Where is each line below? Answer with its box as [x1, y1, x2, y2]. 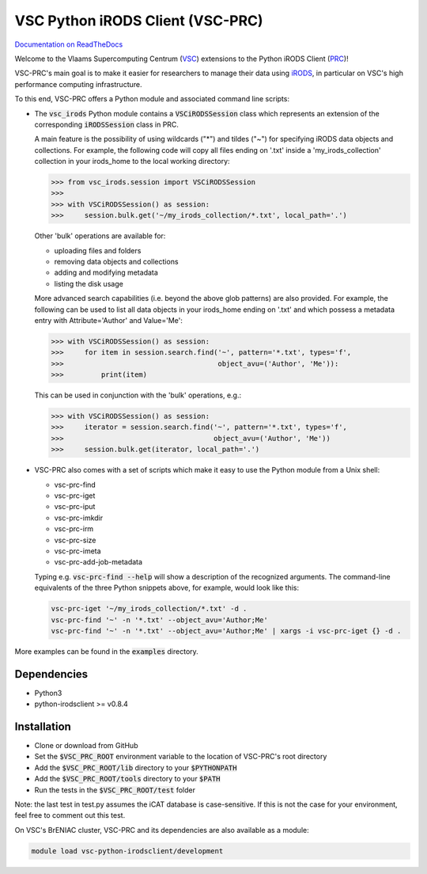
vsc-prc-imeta [54, 546, 102, 556]
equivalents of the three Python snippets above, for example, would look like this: [34, 583, 300, 593]
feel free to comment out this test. [14, 811, 126, 820]
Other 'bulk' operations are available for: [34, 231, 166, 241]
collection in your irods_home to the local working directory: [34, 157, 230, 166]
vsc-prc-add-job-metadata [54, 557, 142, 567]
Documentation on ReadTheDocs [14, 40, 123, 49]
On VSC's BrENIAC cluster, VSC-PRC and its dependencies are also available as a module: [14, 825, 309, 834]
